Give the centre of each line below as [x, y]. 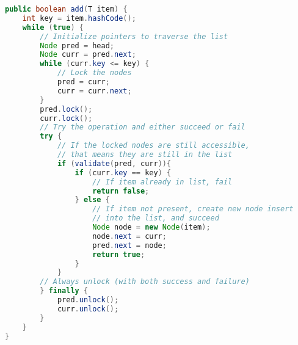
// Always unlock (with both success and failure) [145, 282]
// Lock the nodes [94, 73]
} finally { [64, 291]
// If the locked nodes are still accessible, [153, 146]
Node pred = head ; [77, 45]
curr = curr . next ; [94, 91]
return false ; [121, 191]
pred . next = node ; [129, 245]
